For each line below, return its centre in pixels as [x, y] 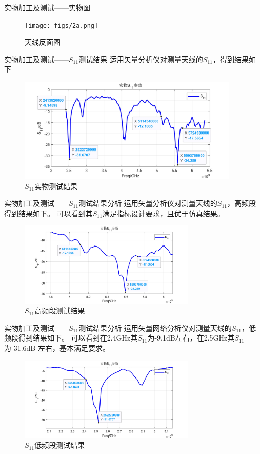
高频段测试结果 [60, 310]
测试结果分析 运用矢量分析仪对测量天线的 [148, 203]
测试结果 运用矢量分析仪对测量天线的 [141, 59]
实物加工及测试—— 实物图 [47, 7]
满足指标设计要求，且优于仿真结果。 [163, 213]
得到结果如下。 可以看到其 [48, 213]
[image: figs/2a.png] [62, 25]
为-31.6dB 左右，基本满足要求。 [57, 347]
